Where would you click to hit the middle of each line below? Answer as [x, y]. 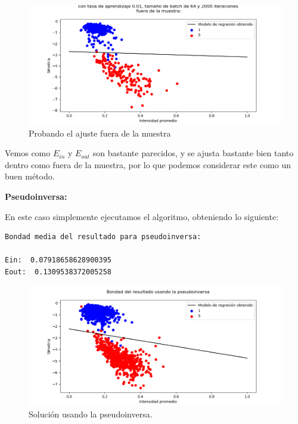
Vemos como [28, 153]
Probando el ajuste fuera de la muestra [100, 133]
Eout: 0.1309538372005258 [58, 272]
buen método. [30, 176]
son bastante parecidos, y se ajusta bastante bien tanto [193, 153]
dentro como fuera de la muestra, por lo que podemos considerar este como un [148, 164]
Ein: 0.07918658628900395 [58, 260]
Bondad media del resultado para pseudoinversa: [103, 237]
